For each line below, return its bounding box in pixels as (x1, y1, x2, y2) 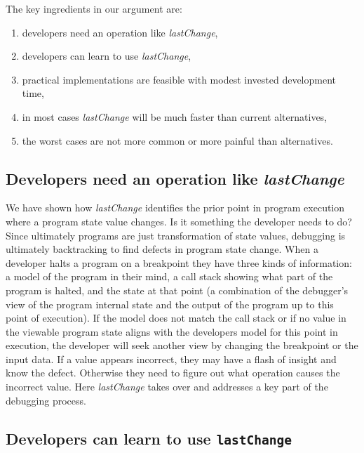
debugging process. (6, 393, 86, 407)
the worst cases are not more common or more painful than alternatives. (22, 133, 333, 147)
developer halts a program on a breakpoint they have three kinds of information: (6, 255, 352, 270)
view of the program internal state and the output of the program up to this (6, 296, 334, 311)
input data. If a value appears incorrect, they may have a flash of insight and (6, 351, 337, 366)
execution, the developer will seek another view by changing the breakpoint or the (6, 338, 358, 353)
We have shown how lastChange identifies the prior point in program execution (6, 200, 345, 215)
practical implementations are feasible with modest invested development (22, 72, 336, 86)
